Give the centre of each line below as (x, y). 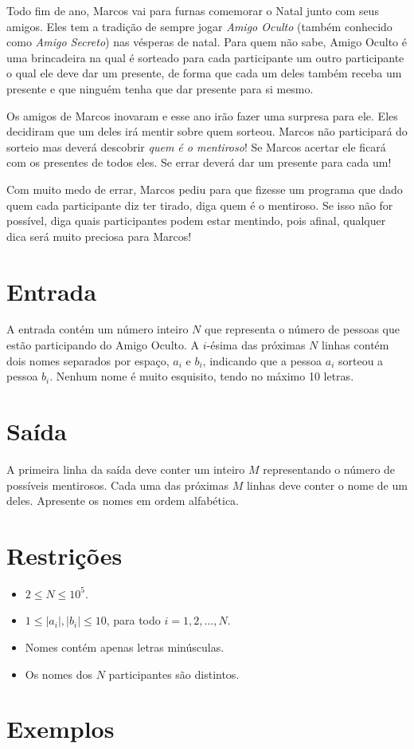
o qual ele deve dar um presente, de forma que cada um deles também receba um (204, 73)
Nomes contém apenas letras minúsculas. (125, 647)
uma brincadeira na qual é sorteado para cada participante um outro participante (205, 57)
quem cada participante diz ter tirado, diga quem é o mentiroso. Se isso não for (200, 205)
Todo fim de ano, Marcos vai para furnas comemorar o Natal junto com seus (193, 10)
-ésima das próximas (256, 345)
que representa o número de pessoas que (302, 329)
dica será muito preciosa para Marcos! (99, 236)
